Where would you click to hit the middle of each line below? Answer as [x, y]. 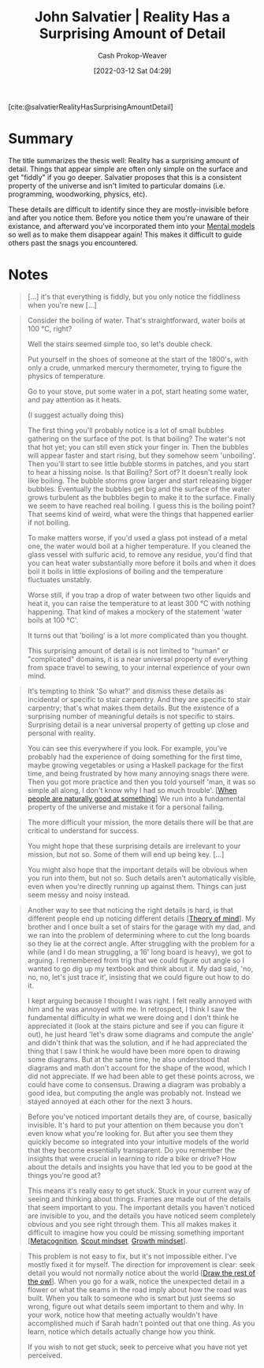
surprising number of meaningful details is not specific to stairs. [131, 716]
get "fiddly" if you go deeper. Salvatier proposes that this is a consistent [125, 177]
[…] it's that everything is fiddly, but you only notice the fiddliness [134, 297]
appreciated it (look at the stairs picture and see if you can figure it [136, 1026]
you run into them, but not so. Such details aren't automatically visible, [141, 878]
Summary [41, 139]
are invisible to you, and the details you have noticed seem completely [141, 1216]
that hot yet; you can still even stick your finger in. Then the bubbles [138, 447]
